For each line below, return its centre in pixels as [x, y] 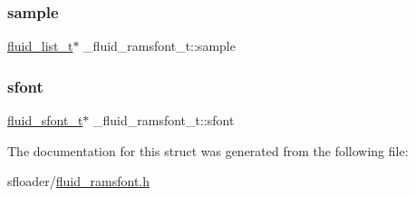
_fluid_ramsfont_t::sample [159, 46]
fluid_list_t [40, 46]
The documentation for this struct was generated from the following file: [208, 150]
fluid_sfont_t [45, 120]
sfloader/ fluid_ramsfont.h [79, 181]
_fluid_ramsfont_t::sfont [164, 120]
